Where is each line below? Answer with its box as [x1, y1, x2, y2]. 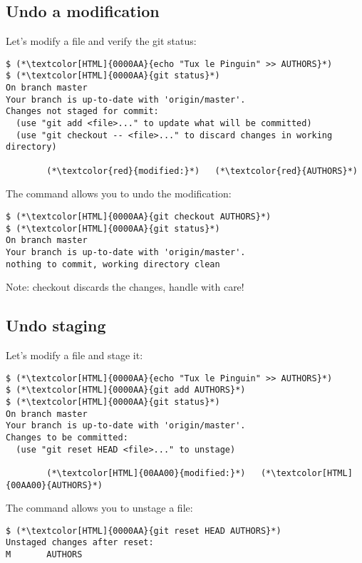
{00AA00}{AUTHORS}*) [6, 480, 103, 490]
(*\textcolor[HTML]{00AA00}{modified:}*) [46, 468, 246, 478]
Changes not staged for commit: [6, 106, 159, 117]
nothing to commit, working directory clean [6, 259, 220, 269]
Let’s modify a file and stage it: [6, 348, 143, 363]
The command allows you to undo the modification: [6, 186, 232, 201]
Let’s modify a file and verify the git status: [6, 33, 197, 48]
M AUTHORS [6, 549, 83, 560]
